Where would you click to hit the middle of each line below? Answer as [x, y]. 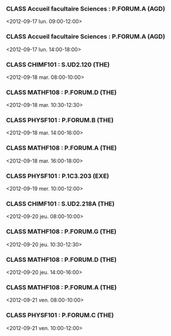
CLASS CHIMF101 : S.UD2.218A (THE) [60, 204]
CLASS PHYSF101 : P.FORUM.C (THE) [60, 316]
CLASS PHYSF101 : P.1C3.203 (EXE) [58, 176]
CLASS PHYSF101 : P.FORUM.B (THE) [60, 120]
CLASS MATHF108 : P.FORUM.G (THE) [61, 231]
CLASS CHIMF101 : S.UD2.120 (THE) [58, 64]
